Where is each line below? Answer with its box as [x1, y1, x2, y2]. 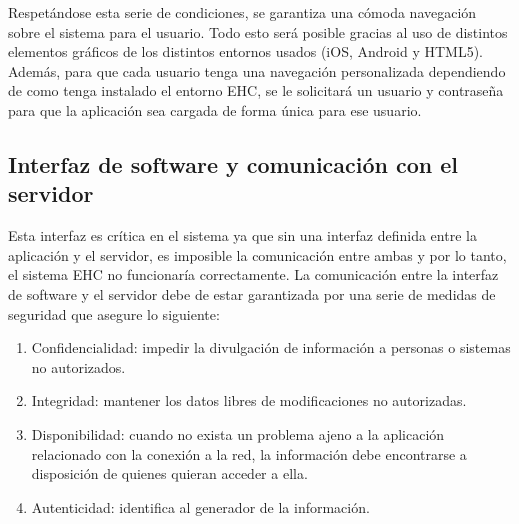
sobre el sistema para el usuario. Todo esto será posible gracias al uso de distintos [8, 21, 508, 42]
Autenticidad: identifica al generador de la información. [31, 496, 370, 517]
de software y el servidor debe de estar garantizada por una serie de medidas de [8, 283, 496, 304]
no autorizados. [31, 356, 126, 377]
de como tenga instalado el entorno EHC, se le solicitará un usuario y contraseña [8, 80, 504, 101]
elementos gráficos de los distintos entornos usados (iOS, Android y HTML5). [8, 41, 483, 62]
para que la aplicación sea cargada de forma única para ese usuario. [8, 99, 422, 120]
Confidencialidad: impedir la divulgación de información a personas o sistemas [31, 337, 511, 358]
